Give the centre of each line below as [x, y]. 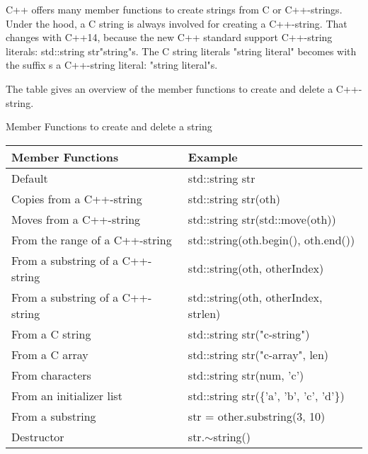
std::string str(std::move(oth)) [262, 219]
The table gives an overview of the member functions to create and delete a [169, 88]
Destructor [38, 436]
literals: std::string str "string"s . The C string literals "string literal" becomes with [181, 51]
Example [213, 157]
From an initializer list [67, 395]
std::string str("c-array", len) [258, 354]
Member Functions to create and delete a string [109, 126]
